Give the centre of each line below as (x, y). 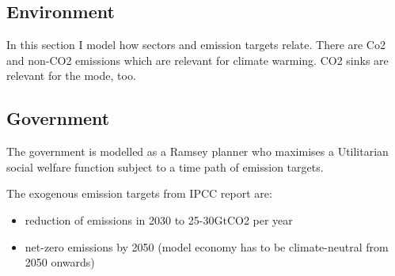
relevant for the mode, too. (71, 76)
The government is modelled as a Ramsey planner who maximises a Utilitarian (197, 151)
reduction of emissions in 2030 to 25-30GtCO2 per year (159, 219)
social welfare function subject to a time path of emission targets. (165, 166)
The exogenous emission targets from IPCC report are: (139, 193)
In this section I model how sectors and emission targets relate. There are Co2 (196, 45)
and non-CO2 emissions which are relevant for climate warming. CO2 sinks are (197, 60)
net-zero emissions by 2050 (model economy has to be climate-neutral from (207, 246)
